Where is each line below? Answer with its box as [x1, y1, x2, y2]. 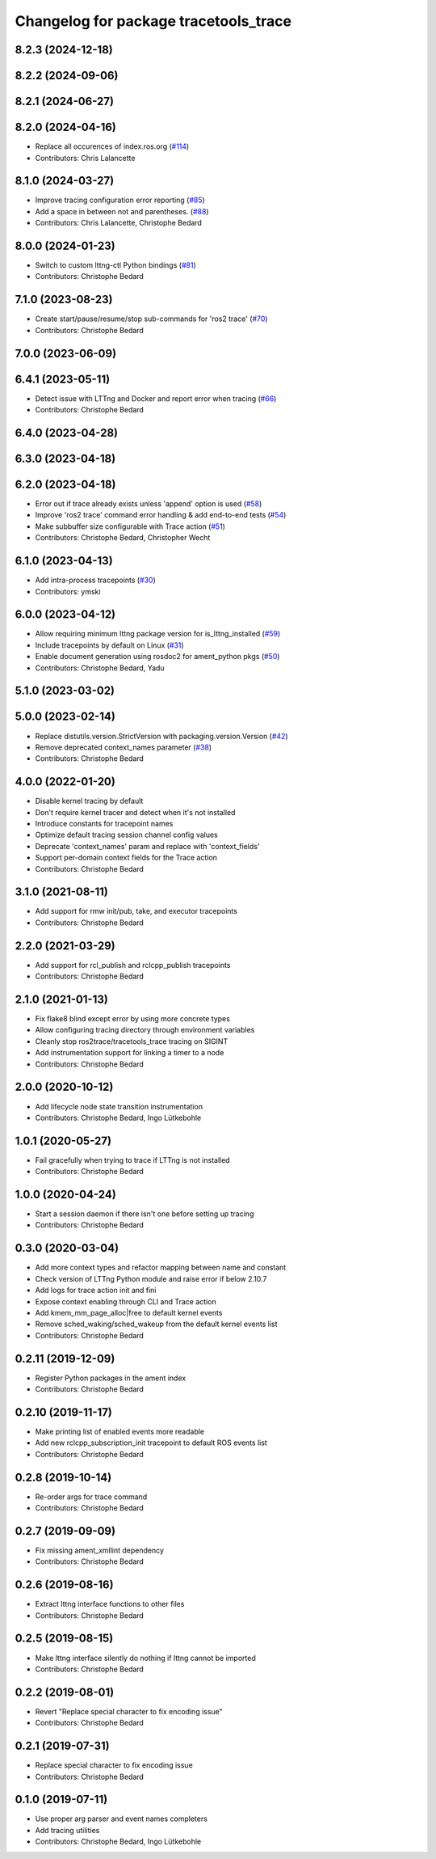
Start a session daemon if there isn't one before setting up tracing [35, 1209, 254, 1219]
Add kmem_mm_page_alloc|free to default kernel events [35, 1308, 223, 1317]
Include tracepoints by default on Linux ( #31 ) [35, 640, 185, 650]
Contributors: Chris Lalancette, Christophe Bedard [35, 218, 202, 228]
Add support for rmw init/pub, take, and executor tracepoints [35, 906, 238, 916]
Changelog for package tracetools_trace [15, 12, 292, 30]
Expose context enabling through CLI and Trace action [35, 1296, 217, 1306]
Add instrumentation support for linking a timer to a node [35, 1048, 224, 1058]
